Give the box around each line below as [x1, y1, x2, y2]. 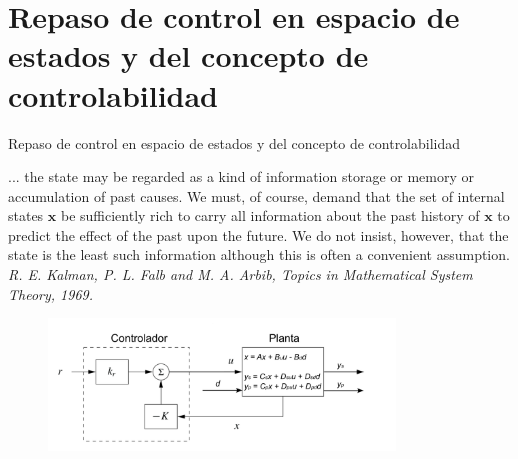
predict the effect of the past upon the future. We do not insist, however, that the [8, 224, 509, 245]
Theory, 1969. [8, 283, 93, 304]
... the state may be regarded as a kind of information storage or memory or [8, 166, 474, 187]
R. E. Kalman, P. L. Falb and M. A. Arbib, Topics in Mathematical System [8, 264, 473, 285]
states [8, 205, 44, 226]
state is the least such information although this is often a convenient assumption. [8, 244, 510, 265]
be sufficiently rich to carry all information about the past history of [60, 205, 480, 226]
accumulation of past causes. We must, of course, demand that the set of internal [8, 185, 505, 206]
